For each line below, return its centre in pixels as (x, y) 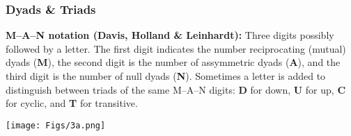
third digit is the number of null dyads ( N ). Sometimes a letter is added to (166, 76)
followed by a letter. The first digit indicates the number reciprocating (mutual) (176, 48)
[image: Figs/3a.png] (56, 125)
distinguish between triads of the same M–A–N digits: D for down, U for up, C (176, 89)
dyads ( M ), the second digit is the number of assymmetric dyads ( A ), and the (173, 62)
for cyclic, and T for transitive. (72, 103)
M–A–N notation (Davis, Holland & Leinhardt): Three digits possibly (170, 35)
